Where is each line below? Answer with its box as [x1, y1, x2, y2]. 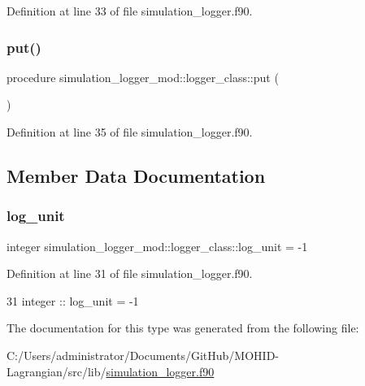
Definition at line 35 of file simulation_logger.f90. [7, 124, 253, 140]
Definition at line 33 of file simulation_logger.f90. [7, 2, 253, 19]
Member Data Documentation [7, 163, 266, 188]
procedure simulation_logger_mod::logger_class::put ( [7, 68, 279, 85]
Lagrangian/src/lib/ [7, 362, 106, 379]
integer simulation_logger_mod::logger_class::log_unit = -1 [7, 237, 308, 254]
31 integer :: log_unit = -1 [7, 292, 139, 309]
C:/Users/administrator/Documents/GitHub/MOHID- [7, 346, 279, 363]
